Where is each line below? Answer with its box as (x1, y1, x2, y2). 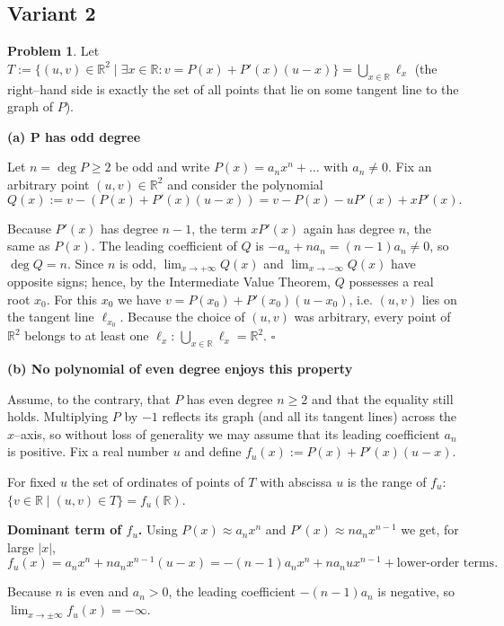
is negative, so (377, 582, 455, 601)
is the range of (347, 472, 427, 491)
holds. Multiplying (7, 407, 109, 426)
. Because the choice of (119, 307, 245, 326)
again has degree (303, 218, 395, 237)
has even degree (186, 389, 273, 408)
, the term (191, 218, 247, 237)
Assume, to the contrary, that (7, 389, 171, 408)
